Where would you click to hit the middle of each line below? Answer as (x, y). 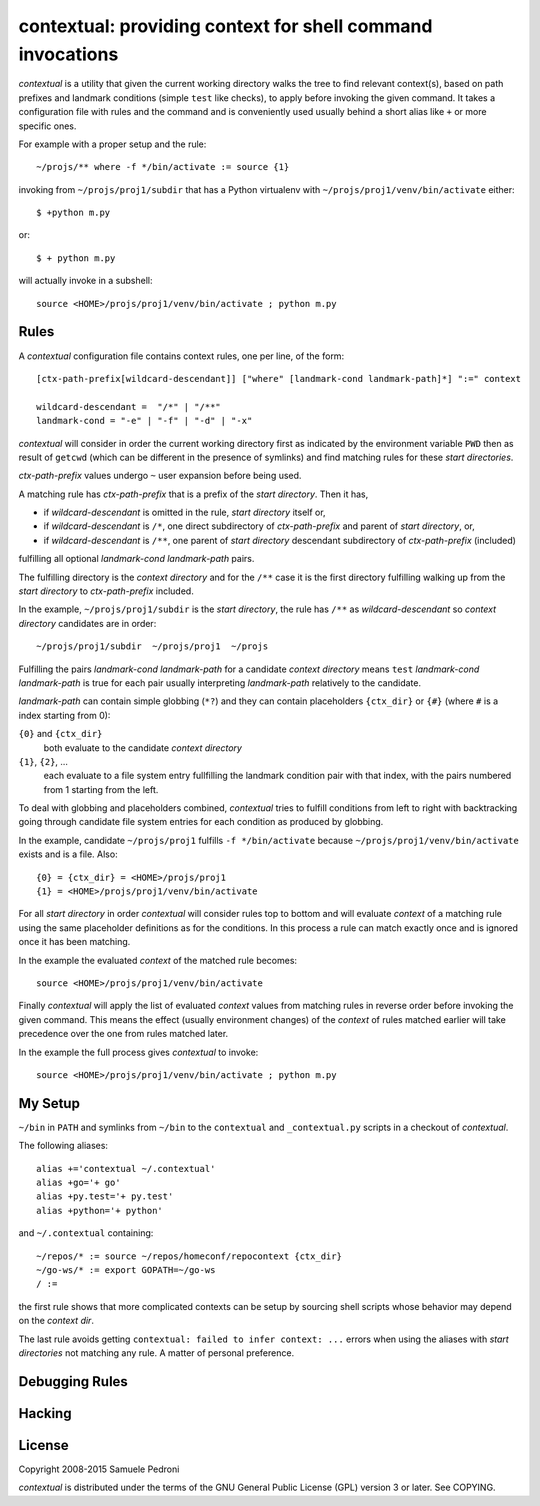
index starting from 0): (64, 715)
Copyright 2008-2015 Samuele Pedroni (99, 1469)
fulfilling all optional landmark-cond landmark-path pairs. (136, 559)
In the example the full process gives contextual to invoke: (138, 1052)
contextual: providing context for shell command (225, 26)
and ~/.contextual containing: (86, 1233)
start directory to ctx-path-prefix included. (106, 591)
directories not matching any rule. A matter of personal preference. (156, 1352)
